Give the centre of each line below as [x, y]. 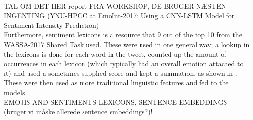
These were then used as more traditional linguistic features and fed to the [116, 83]
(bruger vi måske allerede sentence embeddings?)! [78, 111]
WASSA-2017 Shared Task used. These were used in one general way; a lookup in [127, 44]
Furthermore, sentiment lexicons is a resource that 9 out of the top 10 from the [123, 35]
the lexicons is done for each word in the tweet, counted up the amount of [115, 54]
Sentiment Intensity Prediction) [52, 25]
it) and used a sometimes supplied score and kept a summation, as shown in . [121, 73]
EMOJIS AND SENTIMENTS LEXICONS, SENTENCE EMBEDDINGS [116, 102]
